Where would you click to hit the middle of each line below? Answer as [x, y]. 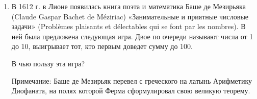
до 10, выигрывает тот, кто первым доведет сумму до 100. [102, 46]
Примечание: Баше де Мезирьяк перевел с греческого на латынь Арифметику [132, 80]
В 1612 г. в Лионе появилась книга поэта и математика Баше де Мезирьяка [128, 6]
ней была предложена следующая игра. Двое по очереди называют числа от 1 [132, 36]
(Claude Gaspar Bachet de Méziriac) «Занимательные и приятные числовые [130, 16]
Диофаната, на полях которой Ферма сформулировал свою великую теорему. [131, 91]
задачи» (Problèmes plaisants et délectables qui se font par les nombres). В [128, 26]
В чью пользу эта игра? [48, 63]
